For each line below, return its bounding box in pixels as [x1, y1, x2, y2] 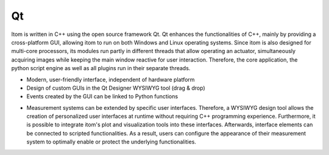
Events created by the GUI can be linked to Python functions [26, 93, 179, 100]
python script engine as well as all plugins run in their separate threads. [11, 65, 191, 72]
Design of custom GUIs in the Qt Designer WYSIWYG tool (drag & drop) [26, 84, 205, 92]
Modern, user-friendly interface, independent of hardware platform [26, 76, 195, 83]
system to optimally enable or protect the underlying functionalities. [26, 138, 196, 146]
